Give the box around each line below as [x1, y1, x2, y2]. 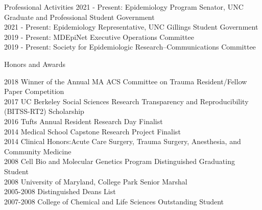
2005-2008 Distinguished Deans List [4, 186, 116, 197]
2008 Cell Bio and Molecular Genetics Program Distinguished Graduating [4, 156, 235, 167]
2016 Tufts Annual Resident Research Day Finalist [4, 115, 163, 126]
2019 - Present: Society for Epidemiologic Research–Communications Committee [4, 41, 256, 52]
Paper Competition [4, 86, 64, 97]
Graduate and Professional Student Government [4, 11, 155, 22]
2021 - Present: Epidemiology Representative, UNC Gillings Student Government [4, 21, 258, 32]
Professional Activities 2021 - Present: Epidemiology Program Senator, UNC [4, 2, 244, 12]
